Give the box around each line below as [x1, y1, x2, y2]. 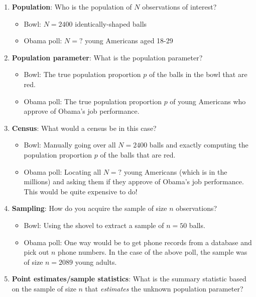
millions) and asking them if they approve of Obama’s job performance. [24, 176, 244, 187]
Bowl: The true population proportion [24, 69, 141, 80]
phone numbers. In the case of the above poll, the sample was [58, 247, 247, 257]
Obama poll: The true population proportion [24, 96, 162, 106]
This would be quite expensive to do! [24, 186, 138, 196]
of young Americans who [170, 96, 246, 106]
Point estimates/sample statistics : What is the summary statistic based [12, 273, 246, 284]
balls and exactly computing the [149, 139, 248, 150]
